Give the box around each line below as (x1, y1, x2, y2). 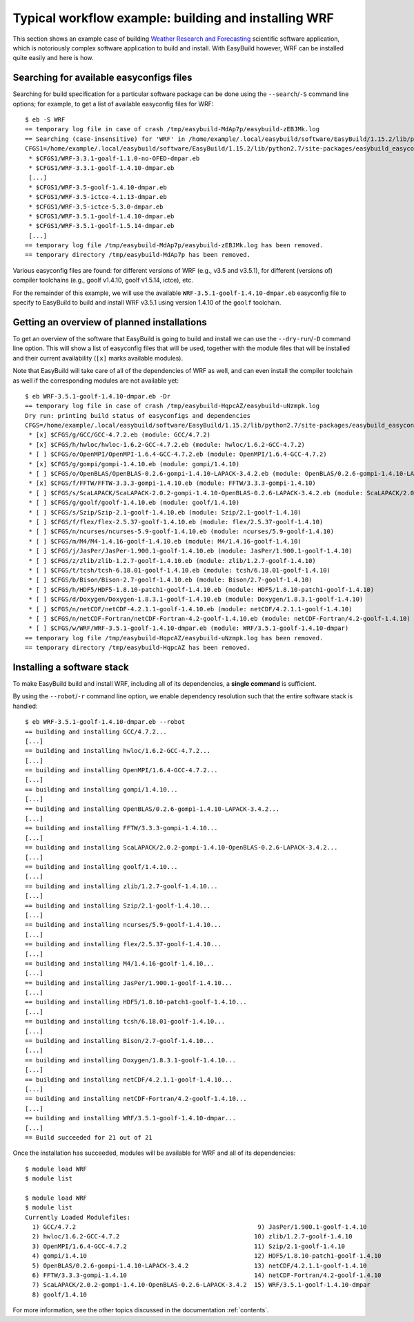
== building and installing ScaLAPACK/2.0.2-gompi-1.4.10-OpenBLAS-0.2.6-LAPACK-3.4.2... (25, 843, 338, 852)
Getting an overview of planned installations (12, 316, 207, 328)
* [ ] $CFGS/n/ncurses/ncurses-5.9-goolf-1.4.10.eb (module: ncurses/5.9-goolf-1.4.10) (28, 528, 335, 535)
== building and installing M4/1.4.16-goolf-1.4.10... (25, 959, 215, 967)
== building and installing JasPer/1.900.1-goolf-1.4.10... (25, 979, 233, 987)
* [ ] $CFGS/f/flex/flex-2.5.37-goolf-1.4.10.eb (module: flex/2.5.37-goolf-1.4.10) (28, 518, 324, 526)
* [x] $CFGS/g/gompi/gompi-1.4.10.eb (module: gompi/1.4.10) (28, 460, 240, 468)
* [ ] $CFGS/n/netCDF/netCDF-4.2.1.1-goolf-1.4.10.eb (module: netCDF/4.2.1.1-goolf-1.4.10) (28, 605, 353, 613)
